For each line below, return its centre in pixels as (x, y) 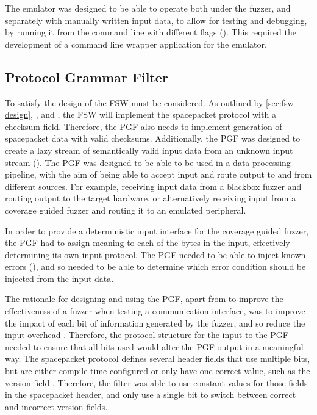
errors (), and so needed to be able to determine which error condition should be (155, 266)
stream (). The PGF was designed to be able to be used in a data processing (148, 162)
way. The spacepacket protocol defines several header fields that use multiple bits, (158, 359)
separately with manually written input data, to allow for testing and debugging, (156, 20)
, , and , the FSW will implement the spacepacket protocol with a (153, 114)
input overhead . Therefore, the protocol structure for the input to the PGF (147, 335)
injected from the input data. (59, 278)
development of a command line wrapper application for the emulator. (136, 44)
